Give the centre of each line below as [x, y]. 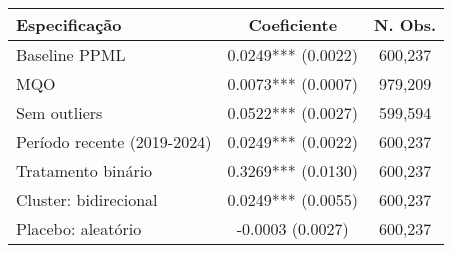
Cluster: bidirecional [87, 199]
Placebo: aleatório [79, 228]
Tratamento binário [84, 170]
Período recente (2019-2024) [114, 141]
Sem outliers [59, 112]
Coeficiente [293, 24]
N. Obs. [405, 24]
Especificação [69, 24]
